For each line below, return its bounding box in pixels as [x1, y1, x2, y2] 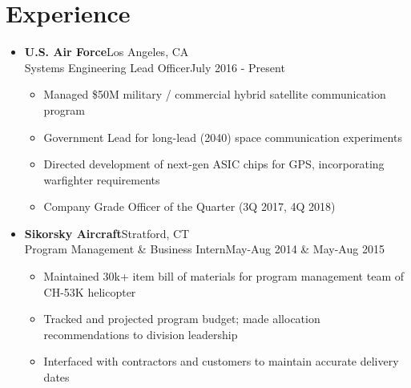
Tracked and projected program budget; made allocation [43, 310, 320, 327]
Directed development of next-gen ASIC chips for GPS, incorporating [43, 156, 385, 172]
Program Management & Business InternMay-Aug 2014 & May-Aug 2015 [24, 240, 385, 257]
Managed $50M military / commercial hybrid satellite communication [43, 86, 386, 103]
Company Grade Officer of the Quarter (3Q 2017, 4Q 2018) [43, 198, 336, 215]
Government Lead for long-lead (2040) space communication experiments [43, 128, 402, 145]
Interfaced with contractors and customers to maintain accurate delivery [43, 353, 399, 370]
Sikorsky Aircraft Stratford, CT [24, 224, 190, 241]
